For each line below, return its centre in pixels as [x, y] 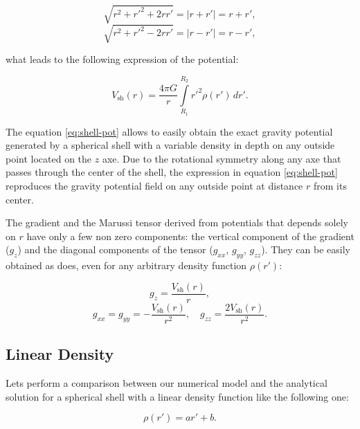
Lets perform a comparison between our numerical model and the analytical [166, 383]
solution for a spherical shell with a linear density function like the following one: [177, 396]
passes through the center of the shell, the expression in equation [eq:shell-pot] [172, 172]
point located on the [49, 158]
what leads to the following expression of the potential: [122, 59]
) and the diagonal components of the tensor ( [115, 249]
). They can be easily [306, 249]
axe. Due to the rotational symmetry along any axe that [222, 158]
